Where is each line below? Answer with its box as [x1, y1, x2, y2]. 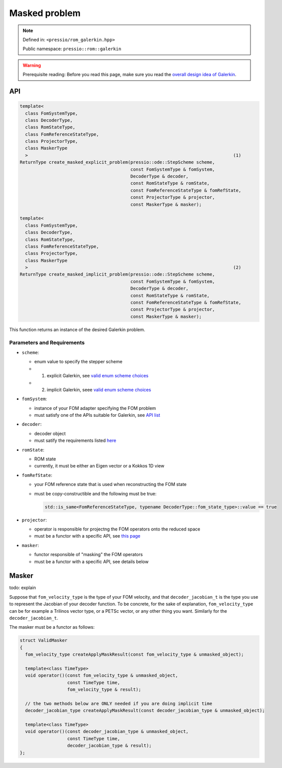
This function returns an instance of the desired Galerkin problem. [9, 326, 145, 333]
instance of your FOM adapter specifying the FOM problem [34, 405, 156, 411]
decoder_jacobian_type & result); [67, 743, 152, 748]
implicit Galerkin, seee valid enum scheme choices [46, 386, 151, 393]
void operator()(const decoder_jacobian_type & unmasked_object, [25, 729, 189, 734]
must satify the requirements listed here [34, 437, 116, 443]
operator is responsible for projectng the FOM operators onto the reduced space [34, 526, 200, 532]
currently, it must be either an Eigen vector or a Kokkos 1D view [34, 463, 164, 469]
